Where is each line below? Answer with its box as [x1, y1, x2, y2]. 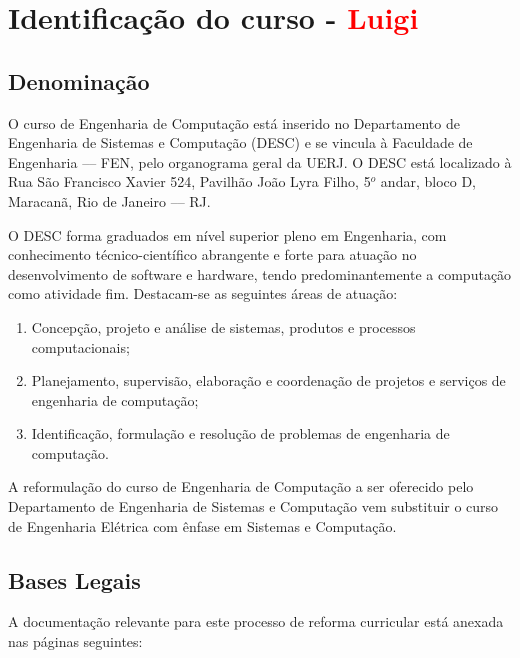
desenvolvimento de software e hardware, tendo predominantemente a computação [8, 263, 512, 284]
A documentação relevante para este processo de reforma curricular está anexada [8, 611, 504, 632]
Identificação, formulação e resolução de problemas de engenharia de [31, 423, 450, 444]
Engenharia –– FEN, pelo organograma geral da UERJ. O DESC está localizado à [8, 151, 512, 172]
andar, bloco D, [380, 171, 477, 192]
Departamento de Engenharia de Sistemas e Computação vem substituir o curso [8, 496, 499, 517]
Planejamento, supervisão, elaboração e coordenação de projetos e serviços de [31, 370, 506, 391]
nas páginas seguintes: [8, 631, 143, 652]
